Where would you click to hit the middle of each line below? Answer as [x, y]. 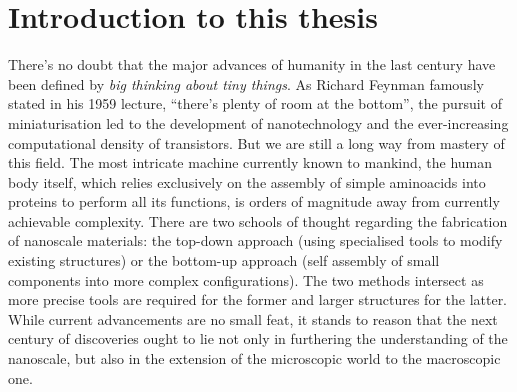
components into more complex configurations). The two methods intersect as [246, 279]
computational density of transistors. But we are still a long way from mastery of [256, 142]
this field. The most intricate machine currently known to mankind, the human [250, 162]
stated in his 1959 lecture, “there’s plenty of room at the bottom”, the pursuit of [255, 103]
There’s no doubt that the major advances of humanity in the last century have [252, 64]
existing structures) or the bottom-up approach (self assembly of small [224, 260]
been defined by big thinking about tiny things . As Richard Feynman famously [246, 83]
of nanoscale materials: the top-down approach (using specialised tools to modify [255, 240]
